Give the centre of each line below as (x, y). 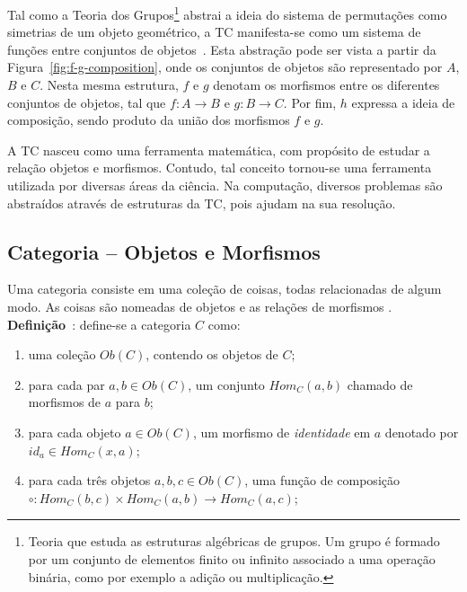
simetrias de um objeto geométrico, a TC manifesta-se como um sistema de (214, 32)
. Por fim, (310, 102)
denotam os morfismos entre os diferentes (326, 85)
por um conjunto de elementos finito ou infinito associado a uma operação (232, 558)
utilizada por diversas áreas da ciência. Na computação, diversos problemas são (225, 185)
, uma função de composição (322, 480)
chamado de (380, 384)
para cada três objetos (89, 480)
